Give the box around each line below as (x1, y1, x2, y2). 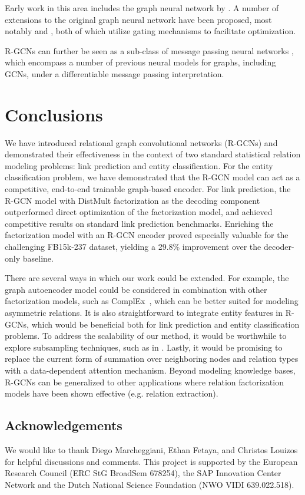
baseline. (22, 252, 54, 264)
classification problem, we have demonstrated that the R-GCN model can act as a (5, 171, 300, 183)
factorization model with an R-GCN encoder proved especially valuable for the (5, 229, 289, 241)
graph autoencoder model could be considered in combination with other (5, 283, 267, 295)
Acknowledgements (5, 416, 122, 434)
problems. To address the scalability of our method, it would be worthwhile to (5, 329, 287, 342)
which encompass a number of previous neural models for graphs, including (5, 56, 276, 68)
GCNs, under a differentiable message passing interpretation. (5, 67, 224, 80)
